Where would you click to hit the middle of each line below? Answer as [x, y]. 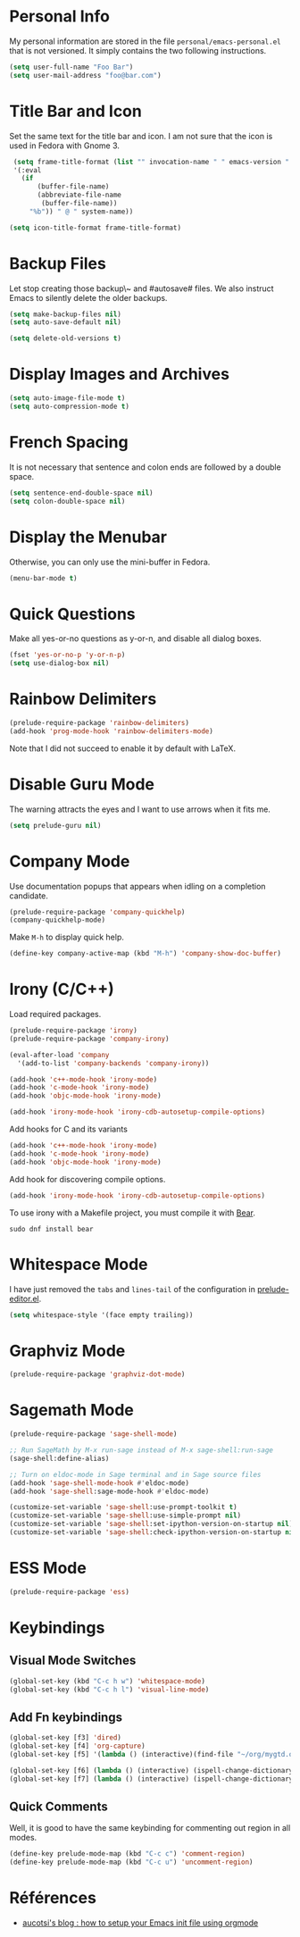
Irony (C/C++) [62, 989]
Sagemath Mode [71, 1411]
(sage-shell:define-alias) [59, 1458]
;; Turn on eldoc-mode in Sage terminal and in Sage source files [135, 1474]
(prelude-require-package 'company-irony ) [89, 1039]
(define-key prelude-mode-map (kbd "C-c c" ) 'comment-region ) [127, 1854]
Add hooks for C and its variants [68, 1129]
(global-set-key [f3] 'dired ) [66, 1738]
